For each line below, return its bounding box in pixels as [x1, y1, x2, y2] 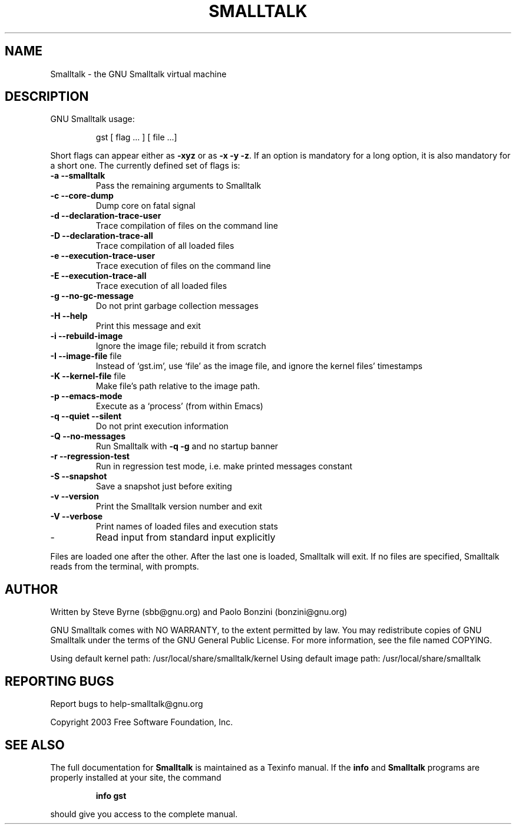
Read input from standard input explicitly [95, 531, 276, 544]
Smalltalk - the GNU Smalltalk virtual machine [50, 68, 227, 79]
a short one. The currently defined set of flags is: [50, 160, 240, 171]
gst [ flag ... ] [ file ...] [95, 132, 177, 143]
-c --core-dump [50, 190, 114, 201]
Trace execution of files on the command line [95, 261, 271, 271]
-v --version [50, 491, 99, 502]
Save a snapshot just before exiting [95, 481, 232, 492]
